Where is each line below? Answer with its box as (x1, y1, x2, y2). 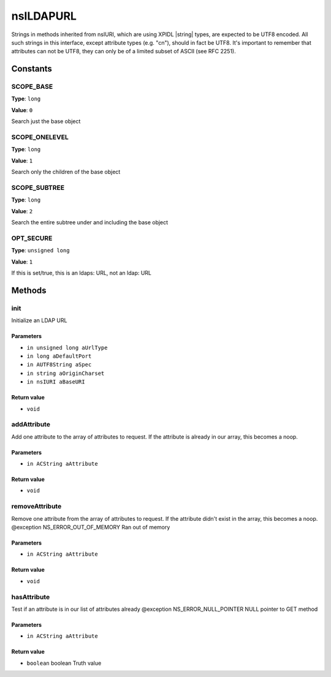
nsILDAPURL (11, 9, 77, 23)
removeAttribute (11, 502, 62, 511)
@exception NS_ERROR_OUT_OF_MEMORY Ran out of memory (11, 523, 170, 531)
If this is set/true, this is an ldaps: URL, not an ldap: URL (11, 270, 152, 277)
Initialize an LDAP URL (11, 317, 67, 324)
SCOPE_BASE (11, 83, 53, 91)
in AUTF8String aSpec (26, 361, 92, 368)
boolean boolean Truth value (26, 659, 102, 667)
